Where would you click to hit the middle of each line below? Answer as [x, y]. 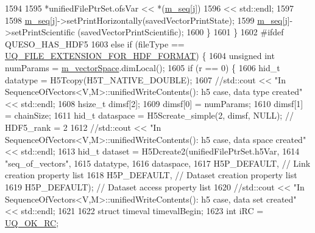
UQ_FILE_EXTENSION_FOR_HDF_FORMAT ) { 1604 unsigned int [140, 56]
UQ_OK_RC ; [32, 222]
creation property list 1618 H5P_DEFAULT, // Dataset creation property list [151, 175]
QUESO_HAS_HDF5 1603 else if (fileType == [95, 43]
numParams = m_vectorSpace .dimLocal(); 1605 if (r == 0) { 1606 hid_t [143, 67]
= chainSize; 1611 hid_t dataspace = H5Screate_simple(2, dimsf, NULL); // [149, 115]
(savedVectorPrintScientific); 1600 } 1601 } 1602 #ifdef [181, 32]
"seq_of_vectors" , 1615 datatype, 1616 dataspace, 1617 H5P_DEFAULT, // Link [158, 163]
